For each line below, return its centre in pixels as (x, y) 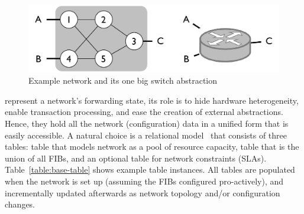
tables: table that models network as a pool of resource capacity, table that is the (152, 146)
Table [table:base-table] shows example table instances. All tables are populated (150, 169)
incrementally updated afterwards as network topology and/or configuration (143, 192)
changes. (20, 204)
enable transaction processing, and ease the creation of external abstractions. (144, 112)
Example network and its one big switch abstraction (123, 80)
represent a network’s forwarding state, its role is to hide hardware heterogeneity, (152, 100)
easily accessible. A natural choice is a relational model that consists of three (146, 135)
